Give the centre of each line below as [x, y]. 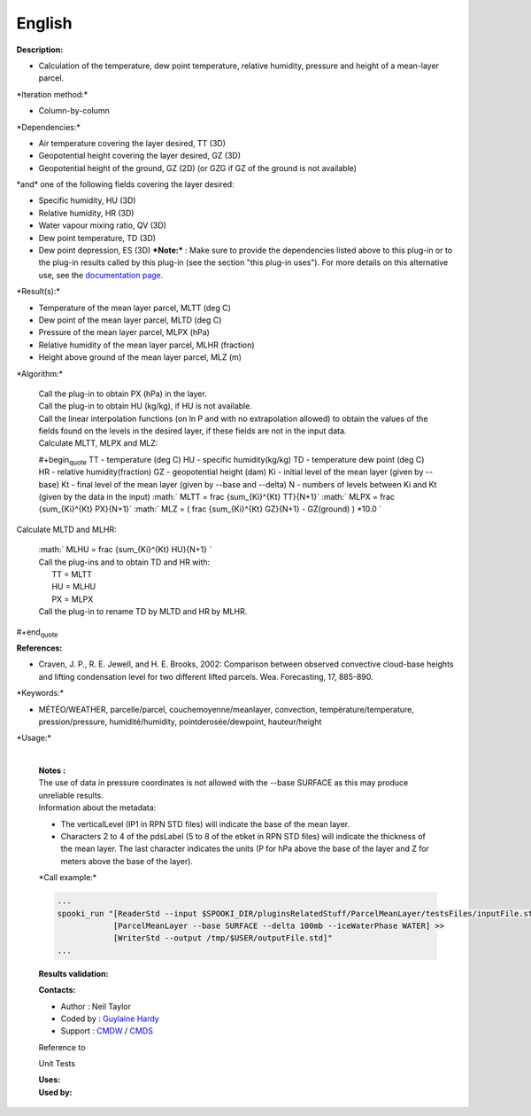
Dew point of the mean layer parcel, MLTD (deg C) [130, 320]
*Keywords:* [40, 693]
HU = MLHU [74, 587]
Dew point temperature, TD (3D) [97, 238]
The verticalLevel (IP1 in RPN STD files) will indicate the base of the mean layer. [205, 823]
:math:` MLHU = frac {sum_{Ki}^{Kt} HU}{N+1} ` [125, 550]
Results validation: [73, 973]
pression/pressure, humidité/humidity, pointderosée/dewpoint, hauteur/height [180, 722]
